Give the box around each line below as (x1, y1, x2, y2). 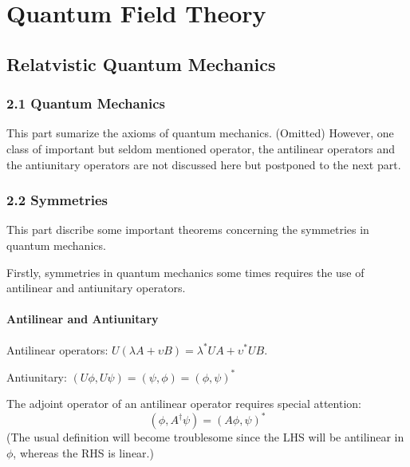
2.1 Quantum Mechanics (6, 93, 166, 113)
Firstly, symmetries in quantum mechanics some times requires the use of (6, 263, 365, 280)
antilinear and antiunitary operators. (6, 279, 186, 296)
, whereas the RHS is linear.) (13, 444, 154, 461)
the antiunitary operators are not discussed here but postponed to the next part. (6, 156, 401, 172)
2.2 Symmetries (6, 190, 108, 210)
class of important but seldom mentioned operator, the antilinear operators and (6, 140, 396, 156)
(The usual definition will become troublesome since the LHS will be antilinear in (6, 429, 404, 445)
